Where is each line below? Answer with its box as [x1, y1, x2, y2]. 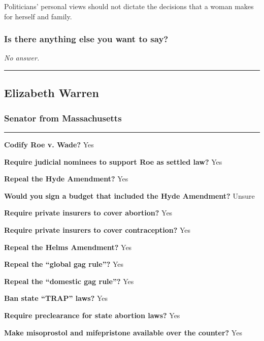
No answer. [4, 52, 40, 63]
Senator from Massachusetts [4, 111, 122, 124]
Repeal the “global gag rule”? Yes [4, 259, 124, 269]
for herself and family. [4, 11, 72, 21]
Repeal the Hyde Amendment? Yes [4, 173, 128, 184]
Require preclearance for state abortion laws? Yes [4, 309, 180, 320]
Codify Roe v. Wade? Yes [4, 139, 94, 149]
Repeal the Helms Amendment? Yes [4, 241, 132, 252]
